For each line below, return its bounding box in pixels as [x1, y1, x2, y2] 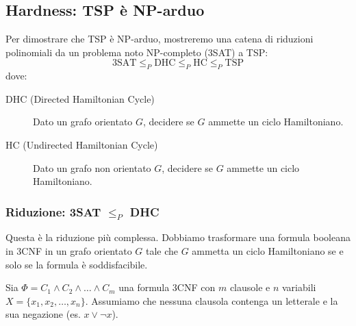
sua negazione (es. [5, 307, 81, 321]
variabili [282, 280, 316, 294]
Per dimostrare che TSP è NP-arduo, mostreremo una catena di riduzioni [5, 32, 314, 46]
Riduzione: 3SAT [5, 203, 101, 220]
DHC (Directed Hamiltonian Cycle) [5, 91, 155, 105]
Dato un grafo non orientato [33, 160, 151, 175]
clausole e [229, 280, 270, 294]
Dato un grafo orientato [33, 114, 133, 129]
